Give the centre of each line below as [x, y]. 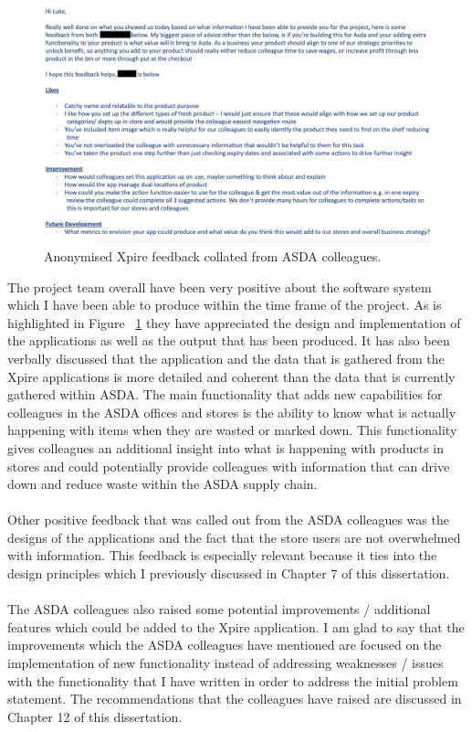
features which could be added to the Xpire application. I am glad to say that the [236, 626]
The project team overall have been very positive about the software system [220, 286]
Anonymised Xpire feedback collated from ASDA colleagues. [213, 255]
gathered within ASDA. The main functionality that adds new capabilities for [225, 394]
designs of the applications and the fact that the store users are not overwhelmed [234, 537]
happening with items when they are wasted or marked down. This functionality [232, 430]
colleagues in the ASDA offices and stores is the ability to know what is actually [232, 412]
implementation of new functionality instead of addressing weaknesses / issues [226, 663]
